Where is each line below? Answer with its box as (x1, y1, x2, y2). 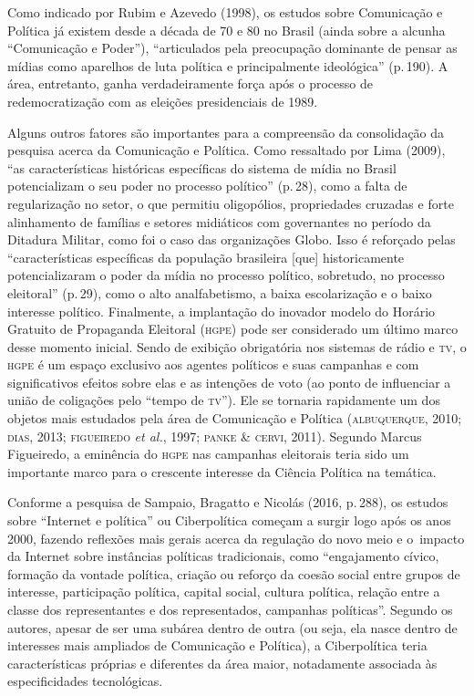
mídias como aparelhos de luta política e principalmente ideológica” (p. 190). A (7, 56, 448, 75)
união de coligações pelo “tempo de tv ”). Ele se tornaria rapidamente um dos (7, 390, 440, 410)
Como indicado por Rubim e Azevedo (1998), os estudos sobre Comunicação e (7, 3, 443, 21)
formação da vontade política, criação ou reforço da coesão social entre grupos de (7, 564, 460, 583)
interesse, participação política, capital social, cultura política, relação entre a (7, 582, 440, 601)
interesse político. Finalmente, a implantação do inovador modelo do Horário (7, 301, 436, 320)
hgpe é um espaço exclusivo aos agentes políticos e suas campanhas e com (7, 355, 419, 374)
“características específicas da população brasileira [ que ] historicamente (7, 247, 405, 266)
